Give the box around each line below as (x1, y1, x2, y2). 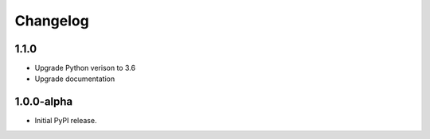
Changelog (14, 12, 89, 29)
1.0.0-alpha (14, 95, 73, 109)
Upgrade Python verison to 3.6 (34, 64, 135, 73)
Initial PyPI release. (34, 116, 97, 125)
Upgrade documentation (34, 74, 115, 83)
